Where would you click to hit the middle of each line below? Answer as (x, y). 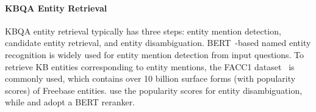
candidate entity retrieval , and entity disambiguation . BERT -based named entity (158, 43)
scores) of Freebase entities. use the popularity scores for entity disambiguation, (154, 90)
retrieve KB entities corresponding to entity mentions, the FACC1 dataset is (150, 66)
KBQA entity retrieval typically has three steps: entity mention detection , (143, 31)
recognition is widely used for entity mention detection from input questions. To (155, 54)
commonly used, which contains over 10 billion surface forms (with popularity (150, 78)
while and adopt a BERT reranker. (70, 102)
